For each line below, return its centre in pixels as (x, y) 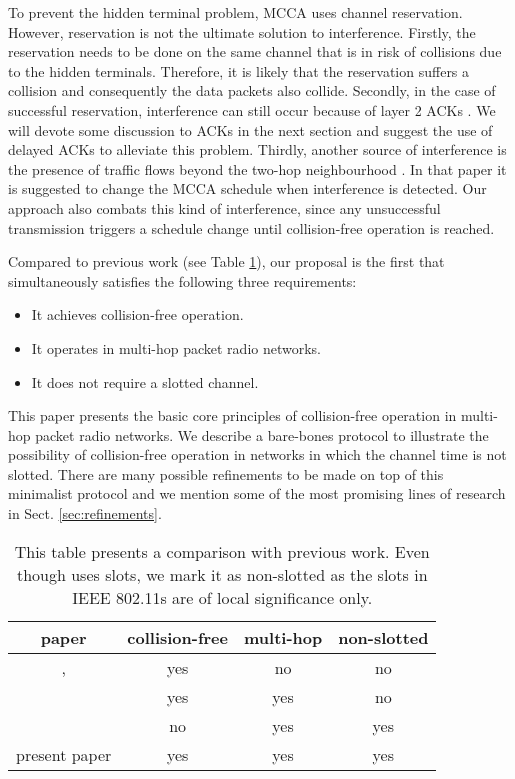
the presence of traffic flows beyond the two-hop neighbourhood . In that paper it (257, 168)
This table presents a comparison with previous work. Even (222, 551)
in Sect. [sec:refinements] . (85, 513)
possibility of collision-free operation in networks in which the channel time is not (257, 454)
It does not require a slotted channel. (145, 381)
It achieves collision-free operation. (137, 314)
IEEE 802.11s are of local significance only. (222, 597)
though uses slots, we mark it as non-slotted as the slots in (222, 574)
